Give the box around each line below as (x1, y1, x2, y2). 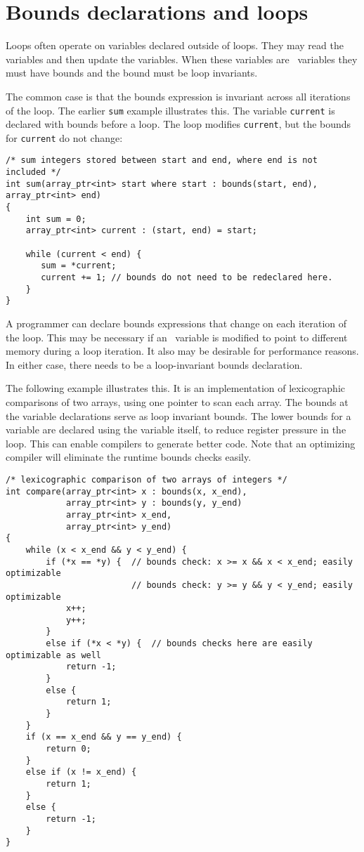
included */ (6, 167, 61, 178)
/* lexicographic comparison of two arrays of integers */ (6, 474, 287, 485)
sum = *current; (41, 261, 117, 271)
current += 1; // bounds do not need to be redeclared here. (41, 273, 333, 283)
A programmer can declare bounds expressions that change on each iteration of (6, 316, 347, 330)
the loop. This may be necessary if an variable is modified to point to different (6, 329, 348, 344)
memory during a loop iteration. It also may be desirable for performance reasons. (6, 343, 359, 358)
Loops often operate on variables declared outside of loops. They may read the (6, 38, 344, 53)
